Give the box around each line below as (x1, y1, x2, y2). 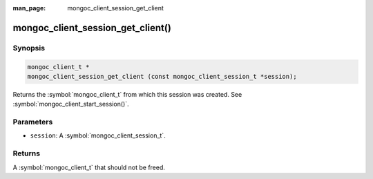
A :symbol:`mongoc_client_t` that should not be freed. (12, 163, 166, 171)
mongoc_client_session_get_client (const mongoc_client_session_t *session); (27, 73, 297, 80)
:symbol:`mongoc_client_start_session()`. (12, 100, 129, 109)
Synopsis (12, 43, 45, 53)
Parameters (12, 117, 53, 127)
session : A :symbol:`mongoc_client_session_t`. (30, 131, 166, 140)
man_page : (12, 4, 46, 12)
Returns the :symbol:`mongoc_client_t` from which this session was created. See (12, 90, 242, 98)
